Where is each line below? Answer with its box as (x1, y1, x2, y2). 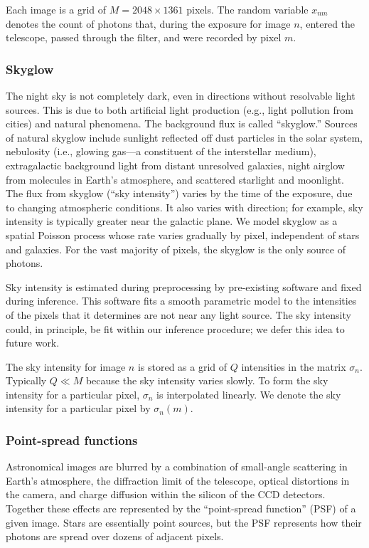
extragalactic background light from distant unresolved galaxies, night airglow (6, 157, 345, 172)
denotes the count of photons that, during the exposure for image (6, 16, 291, 31)
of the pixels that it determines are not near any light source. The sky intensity (6, 307, 351, 322)
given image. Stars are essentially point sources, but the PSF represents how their (6, 515, 362, 529)
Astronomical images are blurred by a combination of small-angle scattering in (6, 459, 348, 474)
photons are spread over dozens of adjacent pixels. (6, 529, 224, 544)
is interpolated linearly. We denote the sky (156, 386, 341, 401)
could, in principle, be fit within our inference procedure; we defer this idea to (6, 321, 345, 336)
